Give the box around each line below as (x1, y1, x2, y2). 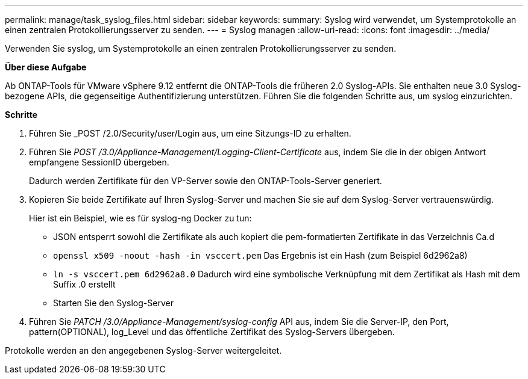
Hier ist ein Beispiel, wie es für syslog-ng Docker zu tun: (29, 213, 252, 223)
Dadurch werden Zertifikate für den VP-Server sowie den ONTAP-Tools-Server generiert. (29, 176, 382, 186)
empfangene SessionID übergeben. (29, 157, 169, 167)
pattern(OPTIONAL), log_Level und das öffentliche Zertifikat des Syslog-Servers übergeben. (29, 327, 395, 337)
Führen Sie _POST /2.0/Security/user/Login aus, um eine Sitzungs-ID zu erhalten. (29, 128, 351, 138)
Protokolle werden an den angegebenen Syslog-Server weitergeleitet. (5, 345, 282, 356)
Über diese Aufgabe (5, 62, 87, 72)
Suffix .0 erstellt (53, 279, 116, 289)
